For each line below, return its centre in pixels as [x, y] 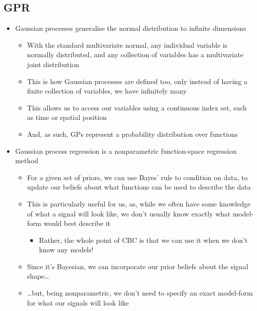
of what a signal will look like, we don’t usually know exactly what [129, 213]
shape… [38, 276]
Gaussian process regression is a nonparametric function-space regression [126, 151]
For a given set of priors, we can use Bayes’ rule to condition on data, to [137, 177]
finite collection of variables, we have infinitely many [107, 91]
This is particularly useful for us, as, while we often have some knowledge [139, 203]
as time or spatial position [67, 117]
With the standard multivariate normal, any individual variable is [127, 45]
